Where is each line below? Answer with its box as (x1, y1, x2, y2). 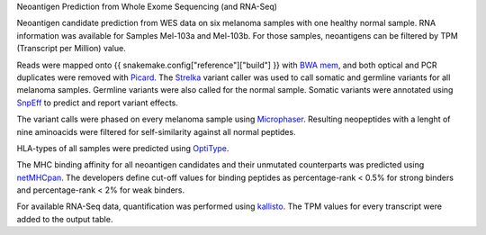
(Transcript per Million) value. (16, 43, 126, 54)
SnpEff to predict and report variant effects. (16, 97, 179, 108)
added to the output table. (16, 213, 113, 224)
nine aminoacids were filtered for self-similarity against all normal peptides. (16, 126, 296, 137)
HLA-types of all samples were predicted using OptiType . (16, 142, 229, 153)
